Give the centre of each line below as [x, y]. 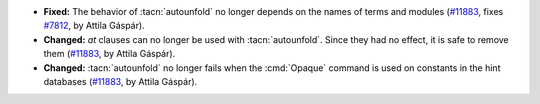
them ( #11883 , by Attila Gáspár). [109, 54]
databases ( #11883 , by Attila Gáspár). [120, 81]
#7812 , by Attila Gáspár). [94, 26]
